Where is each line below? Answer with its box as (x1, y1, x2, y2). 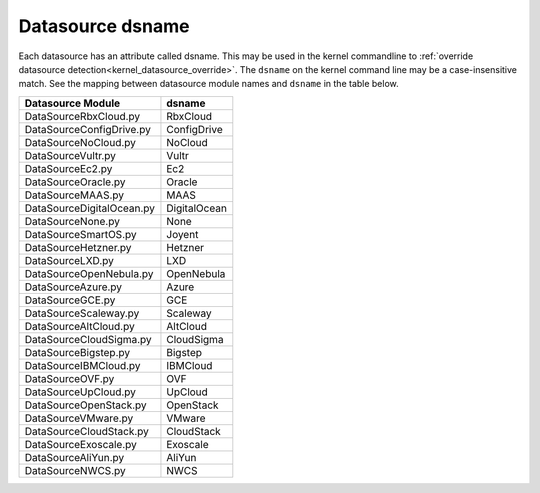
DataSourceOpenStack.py (24, 398, 147, 412)
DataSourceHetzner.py (24, 240, 132, 254)
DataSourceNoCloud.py (24, 135, 137, 149)
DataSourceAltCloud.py (24, 319, 135, 333)
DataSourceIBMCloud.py (24, 358, 141, 372)
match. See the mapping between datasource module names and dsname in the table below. (18, 78, 399, 90)
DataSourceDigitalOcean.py (24, 201, 155, 215)
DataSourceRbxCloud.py (24, 109, 141, 123)
